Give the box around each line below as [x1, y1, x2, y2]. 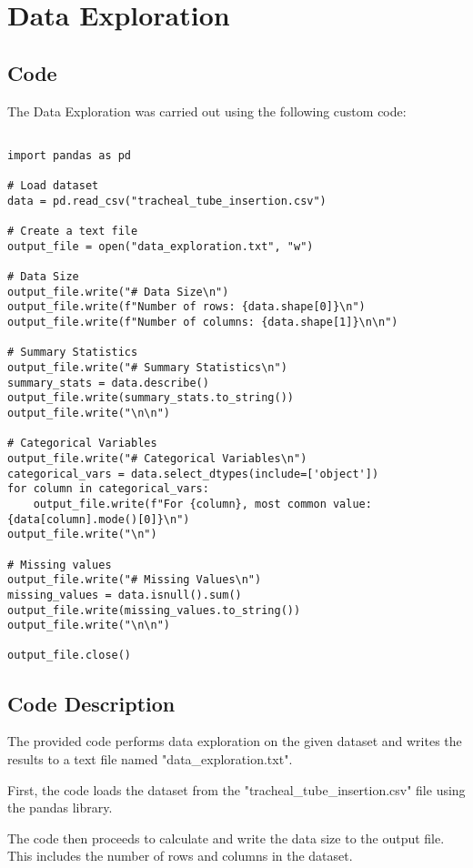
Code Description [7, 689, 176, 717]
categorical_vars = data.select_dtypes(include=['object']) [7, 467, 379, 480]
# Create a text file [7, 225, 138, 238]
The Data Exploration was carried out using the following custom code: [7, 101, 407, 120]
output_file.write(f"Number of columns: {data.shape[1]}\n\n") [7, 316, 398, 329]
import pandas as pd [7, 148, 132, 162]
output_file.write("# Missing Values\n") [7, 573, 262, 587]
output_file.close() [7, 649, 132, 662]
